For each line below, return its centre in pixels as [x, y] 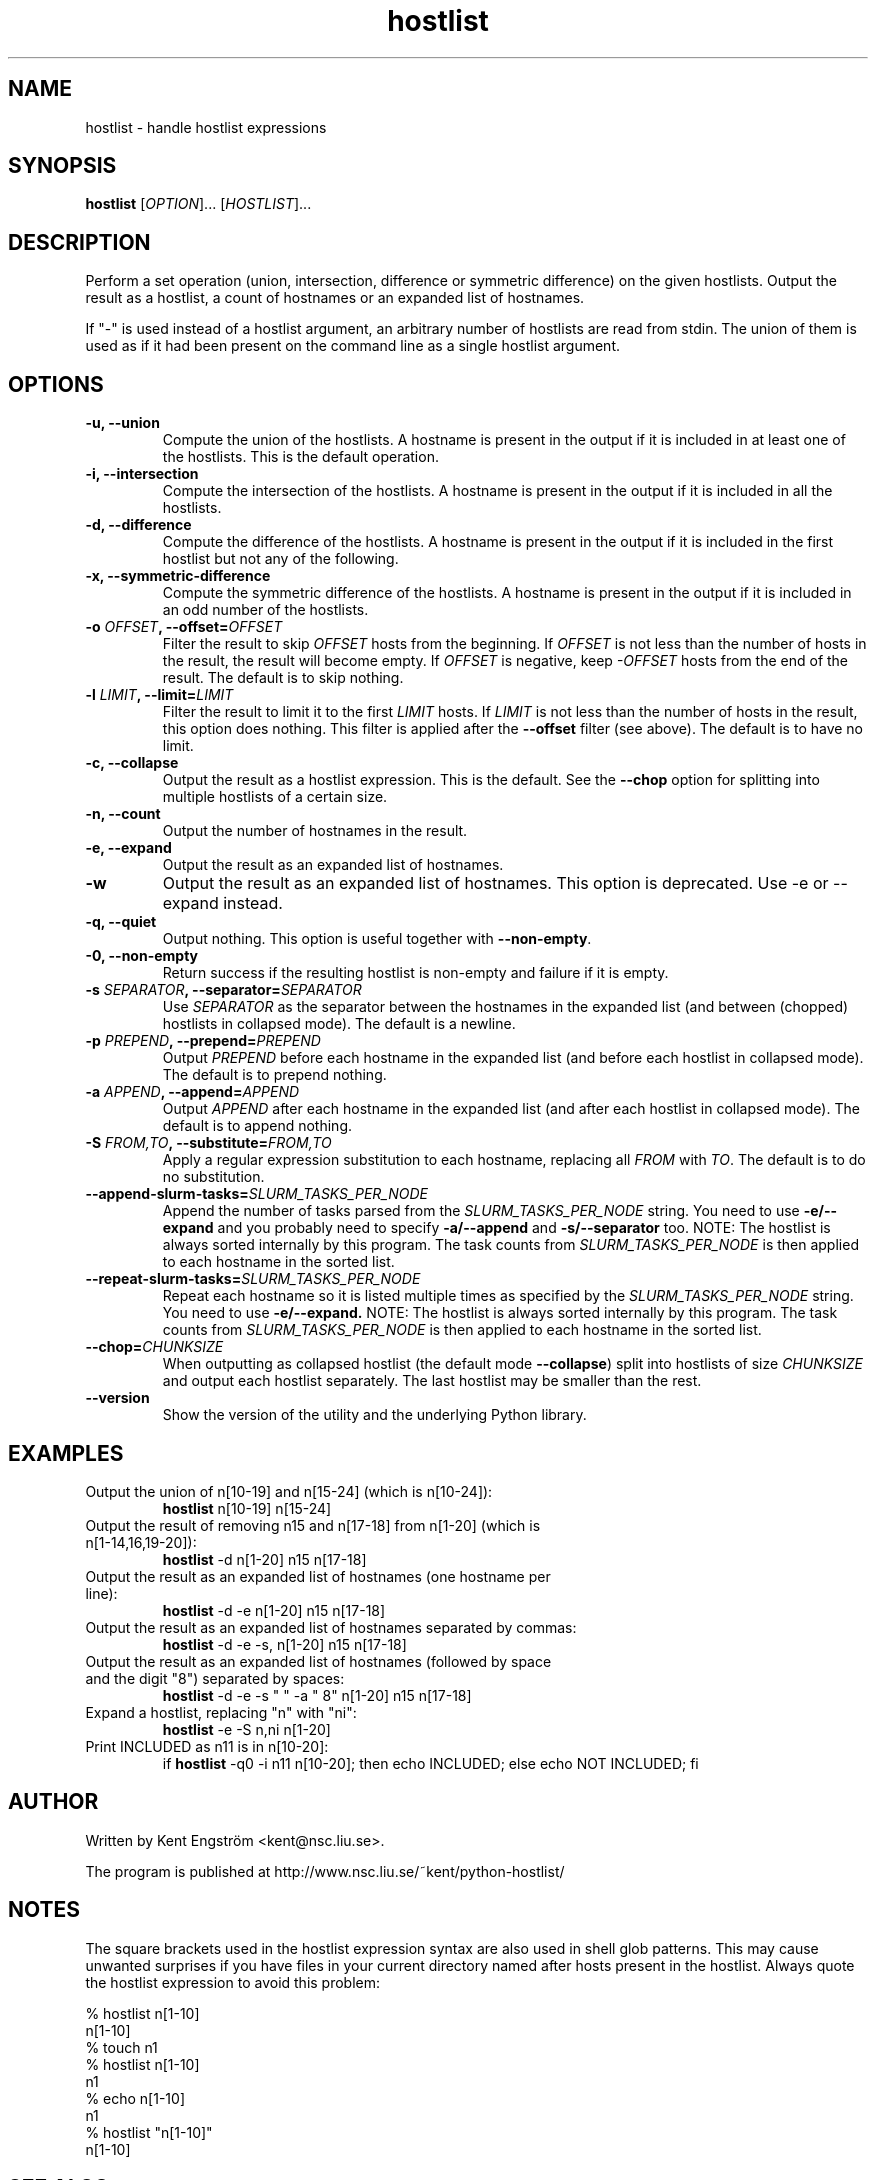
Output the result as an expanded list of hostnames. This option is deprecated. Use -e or [495, 883]
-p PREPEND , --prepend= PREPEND [203, 1041]
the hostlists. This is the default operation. [300, 457]
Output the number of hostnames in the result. [315, 831]
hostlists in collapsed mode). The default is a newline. [339, 1024]
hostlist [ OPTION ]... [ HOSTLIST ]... [198, 204]
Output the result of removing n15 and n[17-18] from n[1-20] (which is [313, 1525]
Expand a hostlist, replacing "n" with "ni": [221, 1712]
